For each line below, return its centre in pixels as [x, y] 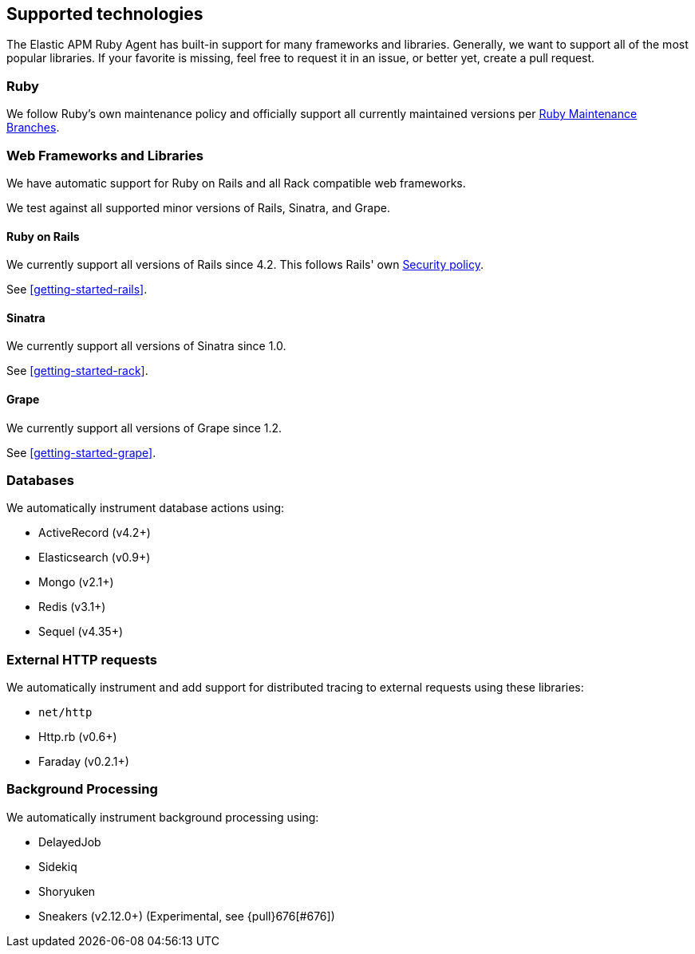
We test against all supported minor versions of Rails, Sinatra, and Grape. [198, 207]
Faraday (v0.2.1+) [84, 762]
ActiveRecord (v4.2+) [95, 533]
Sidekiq [58, 866]
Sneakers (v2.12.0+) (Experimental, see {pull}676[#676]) [187, 916]
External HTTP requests [82, 659]
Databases [40, 480]
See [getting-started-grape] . [81, 452]
